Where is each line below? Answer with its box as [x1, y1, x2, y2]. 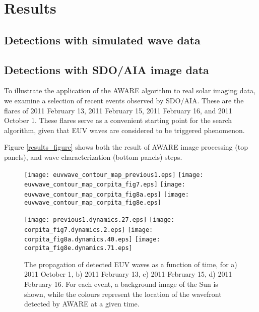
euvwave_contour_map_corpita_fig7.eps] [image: [24, 181, 185, 189]
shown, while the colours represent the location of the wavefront [24, 288, 222, 299]
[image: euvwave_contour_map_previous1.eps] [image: [24, 171, 204, 178]
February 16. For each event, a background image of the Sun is [24, 278, 218, 289]
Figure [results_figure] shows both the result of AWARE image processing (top [4, 142, 248, 152]
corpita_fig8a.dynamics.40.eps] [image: [24, 236, 160, 243]
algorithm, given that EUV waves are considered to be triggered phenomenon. [4, 124, 245, 135]
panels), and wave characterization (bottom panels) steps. [4, 151, 182, 162]
